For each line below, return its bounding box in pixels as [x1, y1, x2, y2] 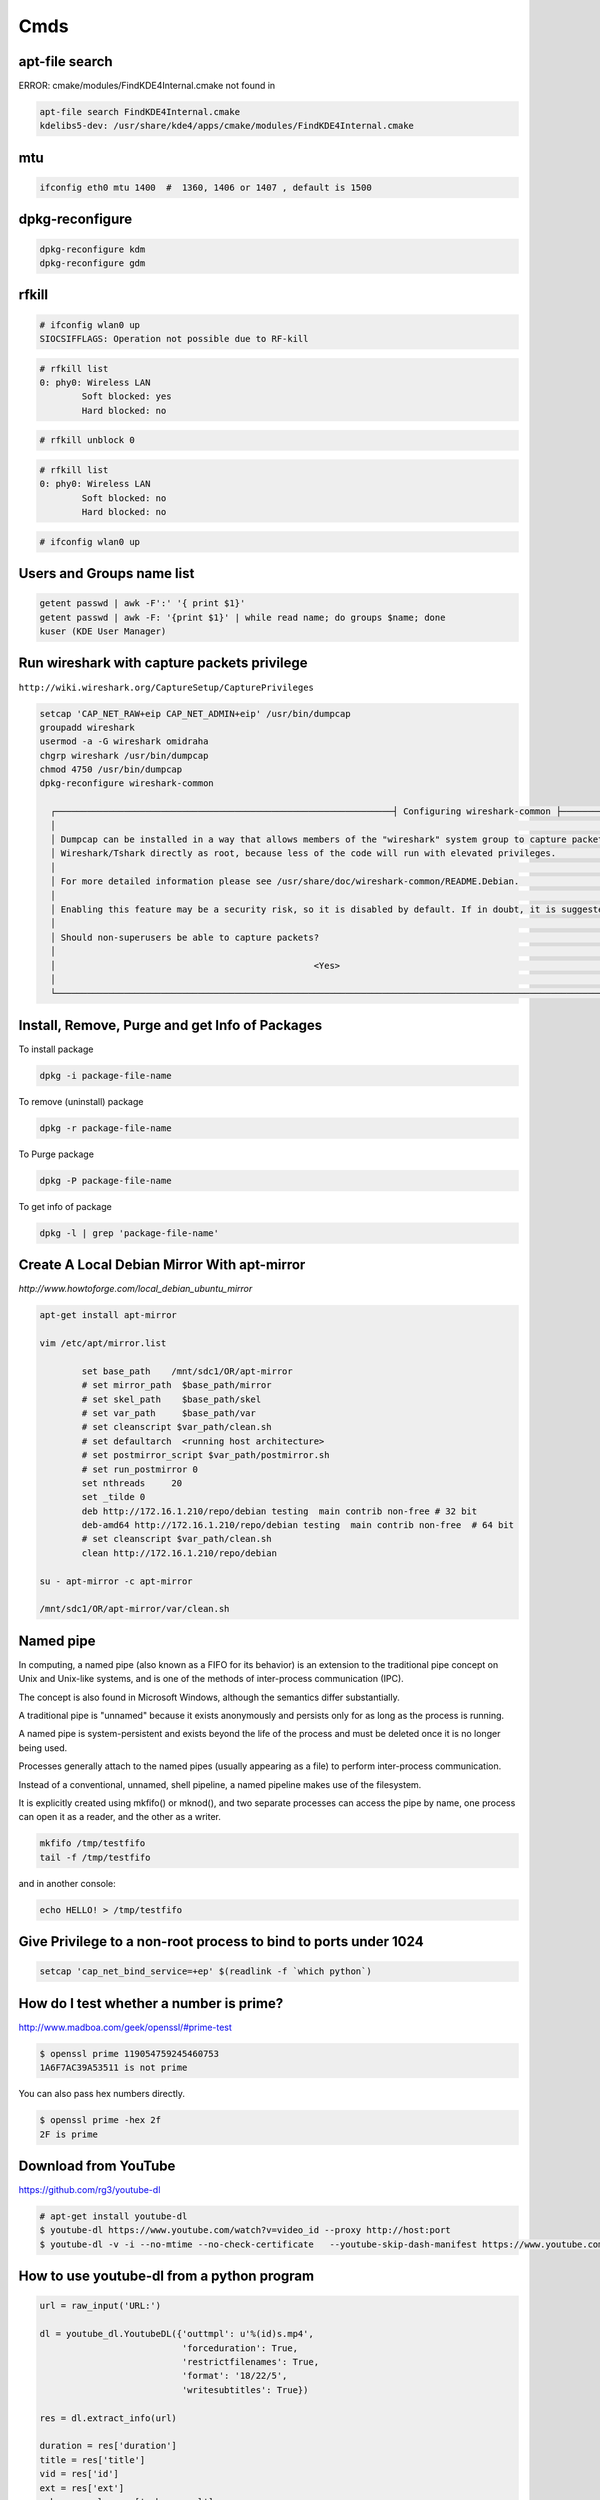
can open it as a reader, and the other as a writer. [18, 1811, 222, 1823]
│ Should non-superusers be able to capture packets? [50, 931, 320, 943]
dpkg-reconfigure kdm [39, 243, 146, 255]
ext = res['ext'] [39, 2482, 125, 2494]
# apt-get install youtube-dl [39, 2211, 188, 2222]
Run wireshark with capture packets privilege [18, 655, 308, 672]
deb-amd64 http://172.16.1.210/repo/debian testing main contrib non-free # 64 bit [81, 1520, 515, 1531]
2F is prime [39, 2128, 99, 2140]
